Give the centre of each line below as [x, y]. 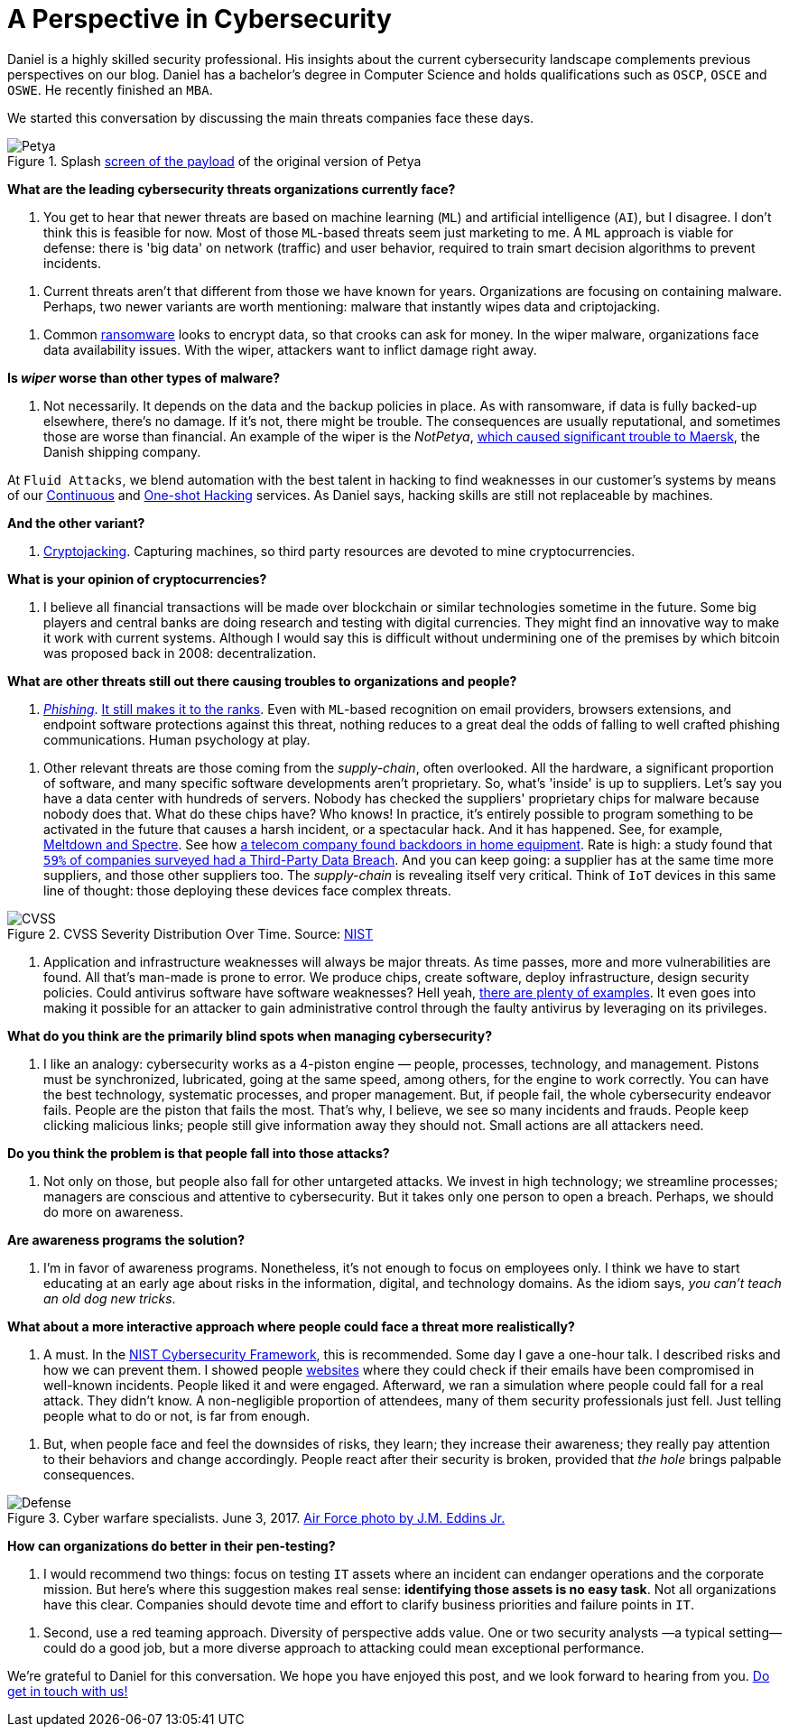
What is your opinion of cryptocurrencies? [137, 579]
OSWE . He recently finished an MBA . [110, 89]
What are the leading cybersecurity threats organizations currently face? [232, 189]
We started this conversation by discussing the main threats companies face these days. [271, 117]
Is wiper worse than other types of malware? [144, 377]
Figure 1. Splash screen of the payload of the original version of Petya [214, 161]
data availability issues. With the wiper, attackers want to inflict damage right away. [290, 349]
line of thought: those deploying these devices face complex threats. [247, 890]
